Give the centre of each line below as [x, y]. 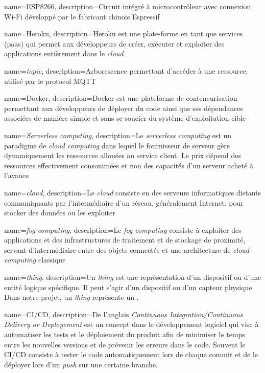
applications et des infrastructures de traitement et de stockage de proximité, [125, 240]
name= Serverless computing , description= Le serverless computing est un [118, 135]
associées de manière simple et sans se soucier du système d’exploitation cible [125, 118]
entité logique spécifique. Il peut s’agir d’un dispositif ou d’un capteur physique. [129, 287]
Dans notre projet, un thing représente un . [71, 297]
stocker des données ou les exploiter [60, 213]
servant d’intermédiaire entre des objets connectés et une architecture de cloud [127, 249]
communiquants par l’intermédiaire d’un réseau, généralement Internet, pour [124, 202]
